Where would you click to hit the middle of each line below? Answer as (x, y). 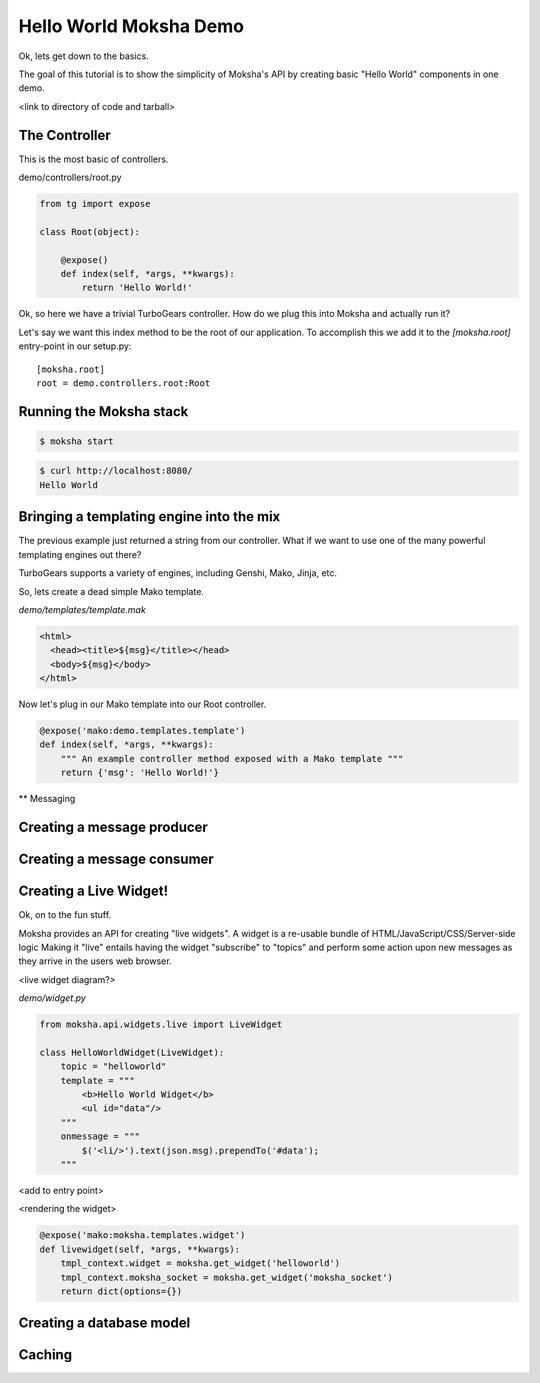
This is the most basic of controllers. (93, 159)
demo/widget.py (52, 998)
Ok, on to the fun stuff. (65, 915)
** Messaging (47, 799)
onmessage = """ (100, 1136)
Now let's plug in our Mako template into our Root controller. (142, 704)
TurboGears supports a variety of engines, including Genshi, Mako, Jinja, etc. (177, 573)
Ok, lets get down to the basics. (83, 56)
